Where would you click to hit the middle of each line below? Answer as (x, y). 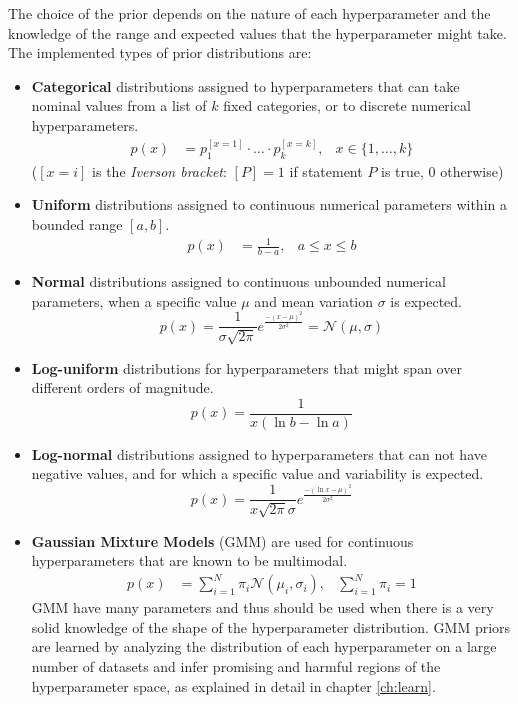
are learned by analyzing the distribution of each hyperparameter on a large (264, 646)
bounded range (77, 224)
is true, (402, 170)
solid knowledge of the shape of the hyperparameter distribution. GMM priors (271, 626)
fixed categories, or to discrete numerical (347, 105)
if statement (326, 170)
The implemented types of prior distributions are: (160, 52)
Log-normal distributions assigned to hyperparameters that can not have (259, 453)
